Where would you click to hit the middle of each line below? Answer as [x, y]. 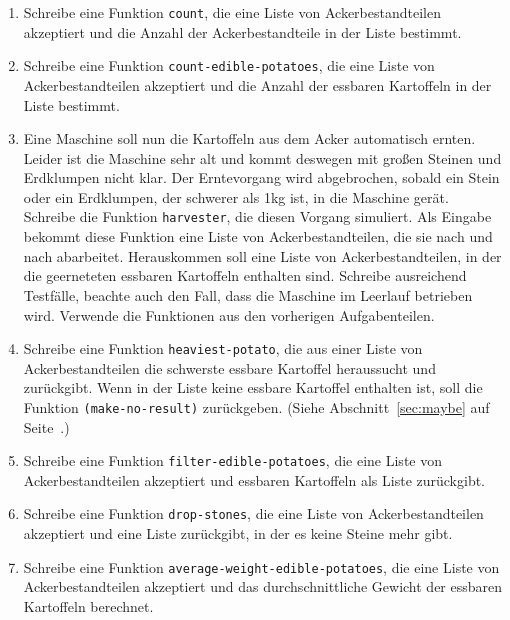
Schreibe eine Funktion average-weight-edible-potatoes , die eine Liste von [261, 566]
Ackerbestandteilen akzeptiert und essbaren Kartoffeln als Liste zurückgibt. [254, 479]
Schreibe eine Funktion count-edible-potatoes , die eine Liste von [229, 65]
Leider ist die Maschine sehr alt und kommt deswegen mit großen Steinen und [262, 157]
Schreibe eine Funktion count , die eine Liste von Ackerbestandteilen [232, 12]
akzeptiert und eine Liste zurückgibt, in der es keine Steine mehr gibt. [238, 533]
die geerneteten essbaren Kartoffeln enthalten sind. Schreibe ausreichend [245, 275]
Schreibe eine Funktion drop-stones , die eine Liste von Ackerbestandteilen [253, 513]
